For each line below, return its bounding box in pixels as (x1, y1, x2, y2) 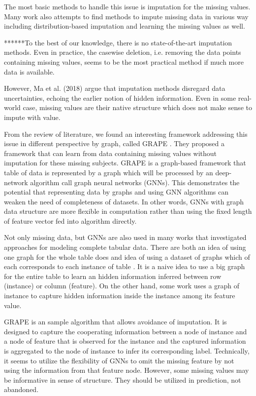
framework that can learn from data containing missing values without (4, 148, 217, 158)
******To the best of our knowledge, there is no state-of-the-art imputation (4, 37, 232, 47)
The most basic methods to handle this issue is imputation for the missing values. (4, 1, 251, 11)
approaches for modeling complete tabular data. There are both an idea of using (4, 242, 246, 252)
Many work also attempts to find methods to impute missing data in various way (4, 11, 249, 21)
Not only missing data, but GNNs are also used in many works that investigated (4, 232, 247, 242)
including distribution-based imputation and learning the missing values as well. (4, 21, 245, 31)
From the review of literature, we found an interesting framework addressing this (4, 128, 248, 139)
